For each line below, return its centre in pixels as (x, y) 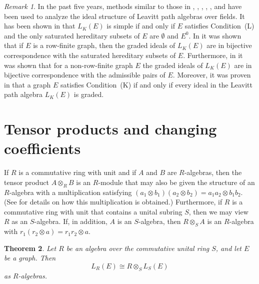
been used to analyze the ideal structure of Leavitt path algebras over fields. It (124, 16)
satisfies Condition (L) (219, 26)
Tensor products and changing (110, 129)
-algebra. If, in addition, (71, 221)
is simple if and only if (141, 26)
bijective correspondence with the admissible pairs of (85, 75)
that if (14, 45)
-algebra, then (159, 221)
